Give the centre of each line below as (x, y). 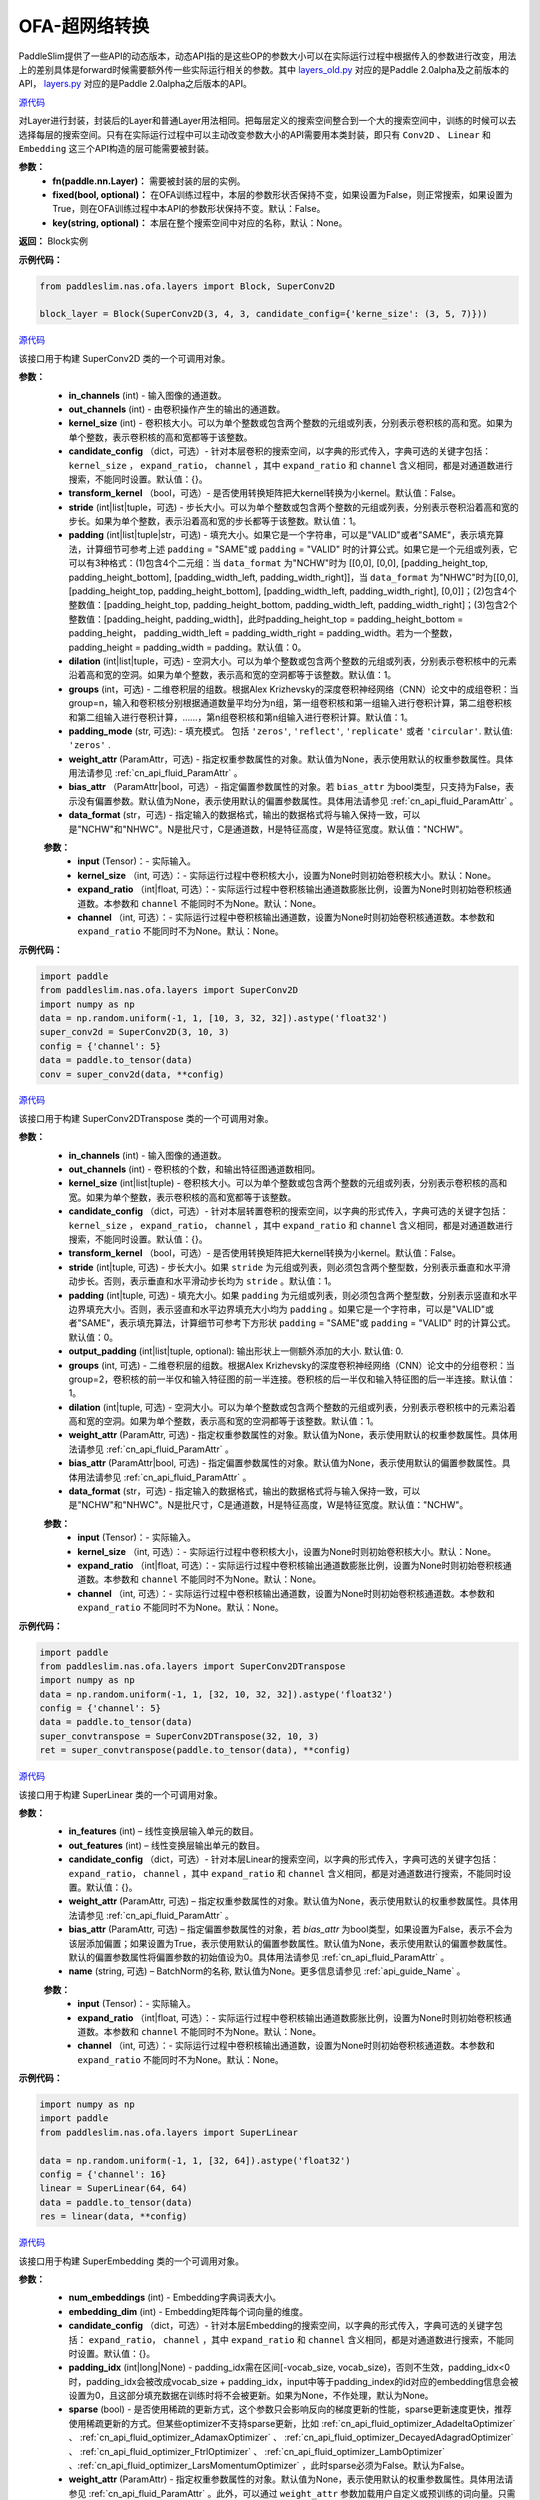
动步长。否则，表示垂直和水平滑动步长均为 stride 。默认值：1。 (202, 1281)
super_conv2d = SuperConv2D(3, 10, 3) (134, 1032)
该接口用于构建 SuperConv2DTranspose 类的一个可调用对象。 (146, 1118)
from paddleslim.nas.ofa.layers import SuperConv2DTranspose (192, 1666)
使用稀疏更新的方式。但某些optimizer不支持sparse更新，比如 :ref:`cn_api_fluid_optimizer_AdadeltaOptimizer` (292, 2423)
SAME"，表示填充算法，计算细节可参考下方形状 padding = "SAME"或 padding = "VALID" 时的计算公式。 (298, 1323)
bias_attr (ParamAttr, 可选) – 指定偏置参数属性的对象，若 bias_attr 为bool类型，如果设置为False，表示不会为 (291, 1929)
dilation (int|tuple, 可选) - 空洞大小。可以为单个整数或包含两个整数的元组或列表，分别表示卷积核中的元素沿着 (292, 1407)
